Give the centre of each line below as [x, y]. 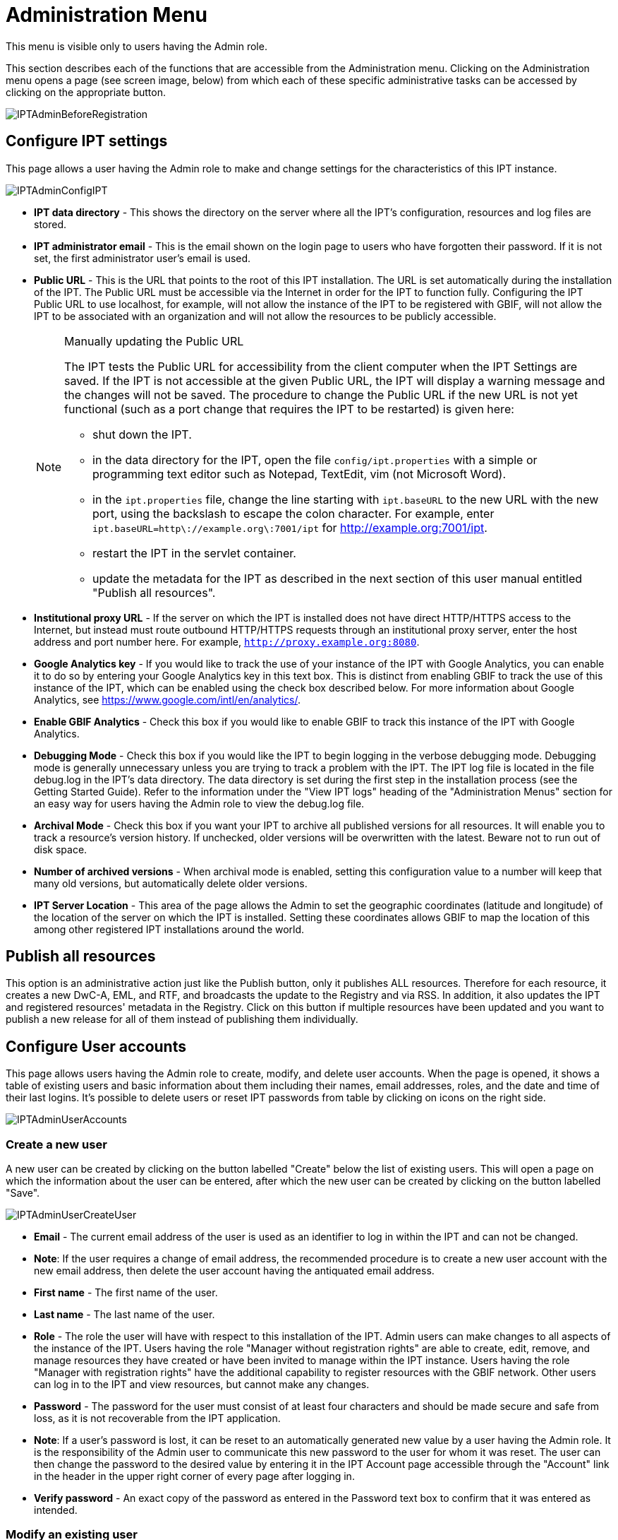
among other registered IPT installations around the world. [169, 929]
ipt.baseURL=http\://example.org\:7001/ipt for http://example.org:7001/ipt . [290, 527]
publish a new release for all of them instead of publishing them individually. [182, 1019]
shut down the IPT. [142, 434]
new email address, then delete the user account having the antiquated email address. [234, 1271]
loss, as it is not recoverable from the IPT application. [157, 1418]
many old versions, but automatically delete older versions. [171, 883]
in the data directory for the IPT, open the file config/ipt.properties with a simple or [315, 460]
